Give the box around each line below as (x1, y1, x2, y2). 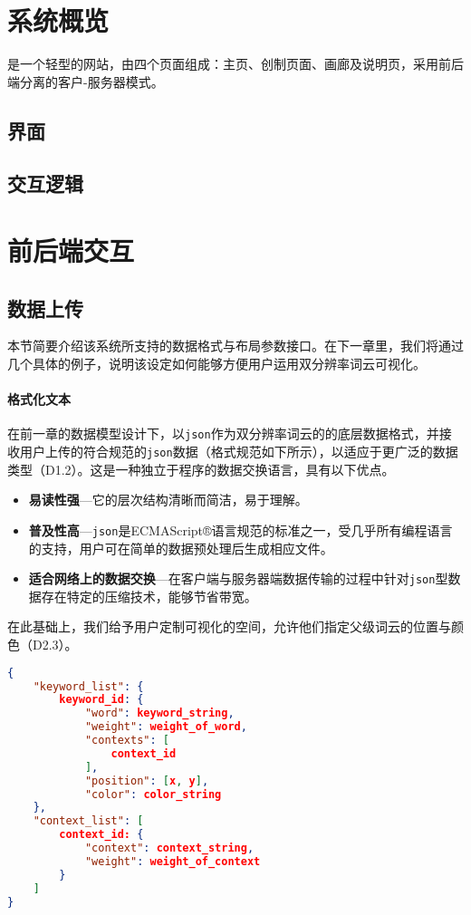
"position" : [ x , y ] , (84, 774, 209, 787)
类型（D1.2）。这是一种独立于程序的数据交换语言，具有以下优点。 (7, 459, 395, 478)
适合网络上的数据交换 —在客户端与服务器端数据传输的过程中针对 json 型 (28, 569, 448, 588)
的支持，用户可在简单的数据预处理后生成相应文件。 (28, 538, 333, 557)
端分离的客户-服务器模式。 (7, 72, 164, 91)
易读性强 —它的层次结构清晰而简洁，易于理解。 (28, 490, 308, 509)
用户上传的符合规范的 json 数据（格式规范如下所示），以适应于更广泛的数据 (19, 442, 458, 461)
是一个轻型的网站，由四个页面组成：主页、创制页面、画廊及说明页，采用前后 (7, 54, 464, 73)
